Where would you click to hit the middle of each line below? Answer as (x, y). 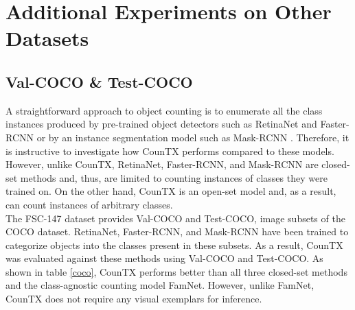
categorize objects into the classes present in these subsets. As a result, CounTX (174, 245)
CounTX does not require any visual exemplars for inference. (134, 299)
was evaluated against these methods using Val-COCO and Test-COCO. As (164, 258)
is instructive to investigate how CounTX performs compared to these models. (170, 151)
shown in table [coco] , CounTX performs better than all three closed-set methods (176, 271)
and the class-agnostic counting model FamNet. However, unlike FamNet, (160, 285)
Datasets (47, 38)
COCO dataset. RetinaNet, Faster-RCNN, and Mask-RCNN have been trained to (177, 231)
